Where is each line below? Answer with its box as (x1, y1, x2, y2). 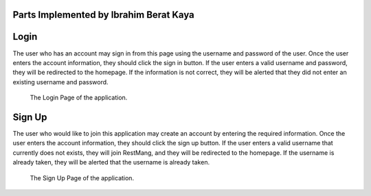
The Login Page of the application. (30, 93, 128, 102)
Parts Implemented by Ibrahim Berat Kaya (12, 9, 195, 21)
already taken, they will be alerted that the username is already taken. (12, 158, 210, 167)
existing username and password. (12, 77, 109, 86)
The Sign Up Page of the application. (30, 173, 134, 182)
